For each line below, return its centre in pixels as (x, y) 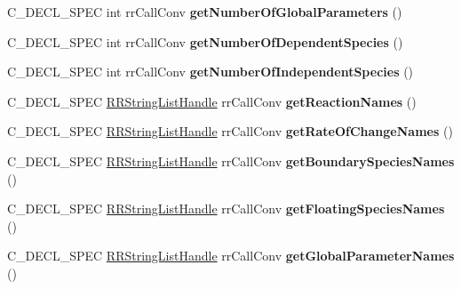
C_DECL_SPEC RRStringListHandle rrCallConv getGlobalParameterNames (231, 256)
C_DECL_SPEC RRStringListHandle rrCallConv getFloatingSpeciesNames (226, 209)
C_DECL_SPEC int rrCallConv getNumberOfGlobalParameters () (205, 12)
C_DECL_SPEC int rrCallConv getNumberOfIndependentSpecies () (211, 72)
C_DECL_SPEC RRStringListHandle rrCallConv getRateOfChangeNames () (230, 131)
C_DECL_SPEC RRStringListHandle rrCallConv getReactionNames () (212, 101)
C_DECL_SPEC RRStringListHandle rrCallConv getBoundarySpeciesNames (231, 161)
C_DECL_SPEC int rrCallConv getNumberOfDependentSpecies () (205, 41)
